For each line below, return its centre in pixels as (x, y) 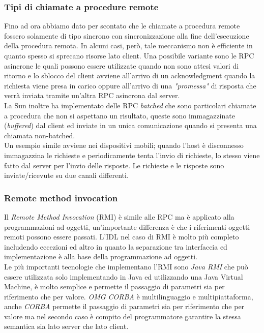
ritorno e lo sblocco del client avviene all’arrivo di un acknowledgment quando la (130, 75)
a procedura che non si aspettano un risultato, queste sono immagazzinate (120, 115)
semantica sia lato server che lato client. (66, 326)
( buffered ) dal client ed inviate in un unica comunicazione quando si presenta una (130, 125)
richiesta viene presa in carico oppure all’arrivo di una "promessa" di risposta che (130, 85)
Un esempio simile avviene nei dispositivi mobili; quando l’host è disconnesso (124, 145)
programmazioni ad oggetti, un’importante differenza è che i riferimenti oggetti (127, 226)
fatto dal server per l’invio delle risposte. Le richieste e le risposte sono (114, 165)
